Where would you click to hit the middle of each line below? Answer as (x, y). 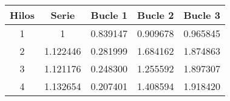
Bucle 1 (109, 15)
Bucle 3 (202, 15)
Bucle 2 (156, 15)
